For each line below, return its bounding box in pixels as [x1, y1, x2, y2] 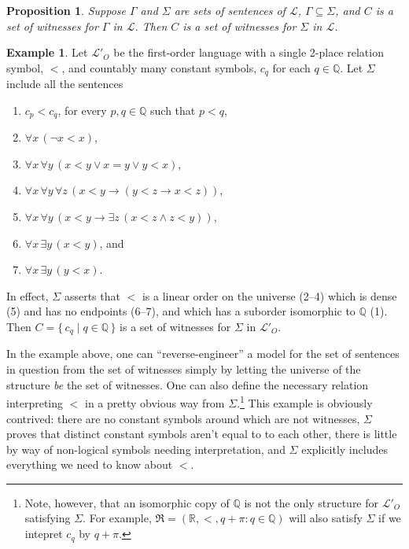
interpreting [6, 394, 64, 411]
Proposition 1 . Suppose [6, 2, 126, 18]
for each [272, 59, 311, 76]
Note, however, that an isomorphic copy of [24, 494, 230, 510]
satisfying [24, 510, 71, 526]
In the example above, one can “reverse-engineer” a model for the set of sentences [6, 345, 400, 362]
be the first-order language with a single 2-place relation [113, 44, 384, 61]
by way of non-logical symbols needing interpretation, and [6, 440, 286, 457]
